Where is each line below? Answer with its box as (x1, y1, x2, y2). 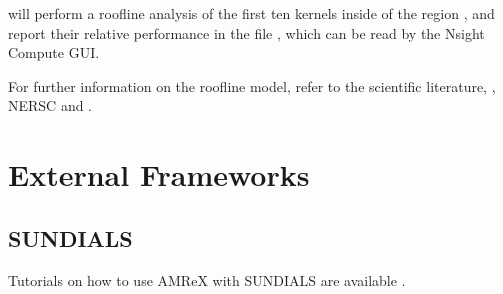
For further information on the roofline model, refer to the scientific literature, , (8, 75, 496, 96)
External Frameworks (8, 154, 310, 195)
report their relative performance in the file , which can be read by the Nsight (8, 22, 485, 43)
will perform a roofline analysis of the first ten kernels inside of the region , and (8, 3, 495, 23)
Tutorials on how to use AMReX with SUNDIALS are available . (8, 269, 406, 290)
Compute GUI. (8, 42, 100, 63)
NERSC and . (8, 95, 93, 116)
